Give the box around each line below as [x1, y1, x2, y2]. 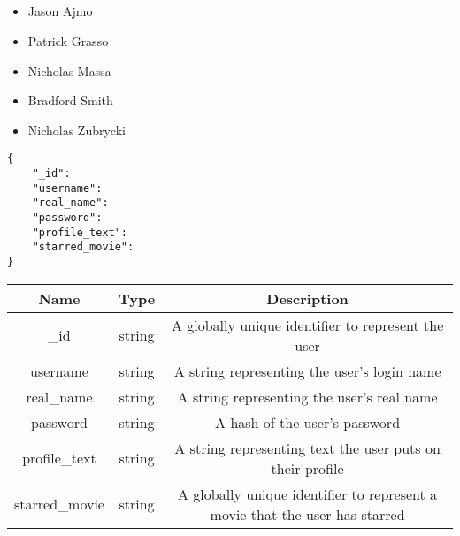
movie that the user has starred [210, 503, 405, 525]
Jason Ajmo [27, 2, 93, 20]
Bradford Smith [27, 91, 113, 110]
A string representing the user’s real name [177, 386, 438, 407]
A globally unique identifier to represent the [171, 314, 444, 335]
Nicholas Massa [27, 61, 111, 80]
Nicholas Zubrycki [27, 120, 126, 139]
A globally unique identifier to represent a [177, 483, 438, 504]
